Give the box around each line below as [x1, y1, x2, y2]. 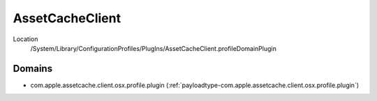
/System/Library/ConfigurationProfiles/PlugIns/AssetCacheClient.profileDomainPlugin [30, 44, 277, 52]
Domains [13, 63, 52, 75]
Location [13, 35, 38, 43]
